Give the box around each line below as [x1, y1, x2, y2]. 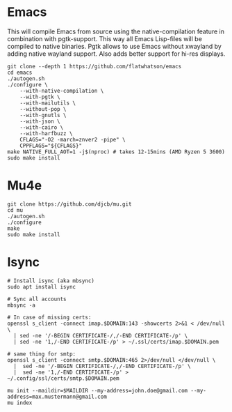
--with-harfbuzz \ [19, 130, 73, 137]
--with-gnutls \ [19, 112, 67, 119]
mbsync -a [7, 301, 36, 309]
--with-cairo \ [19, 123, 64, 131]
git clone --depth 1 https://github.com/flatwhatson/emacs [7, 63, 182, 70]
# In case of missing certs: [7, 314, 92, 321]
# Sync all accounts [7, 296, 67, 303]
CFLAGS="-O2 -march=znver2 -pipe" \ [19, 136, 126, 143]
